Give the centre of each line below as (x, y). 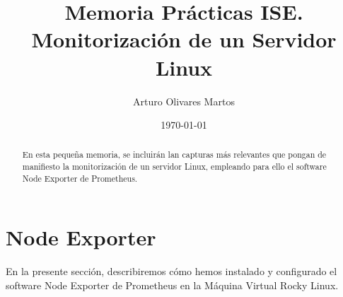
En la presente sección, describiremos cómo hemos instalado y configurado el (171, 271)
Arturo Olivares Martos (184, 101)
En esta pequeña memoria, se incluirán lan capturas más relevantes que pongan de (174, 155)
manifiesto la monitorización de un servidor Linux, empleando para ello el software (174, 167)
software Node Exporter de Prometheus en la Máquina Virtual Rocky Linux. (172, 285)
